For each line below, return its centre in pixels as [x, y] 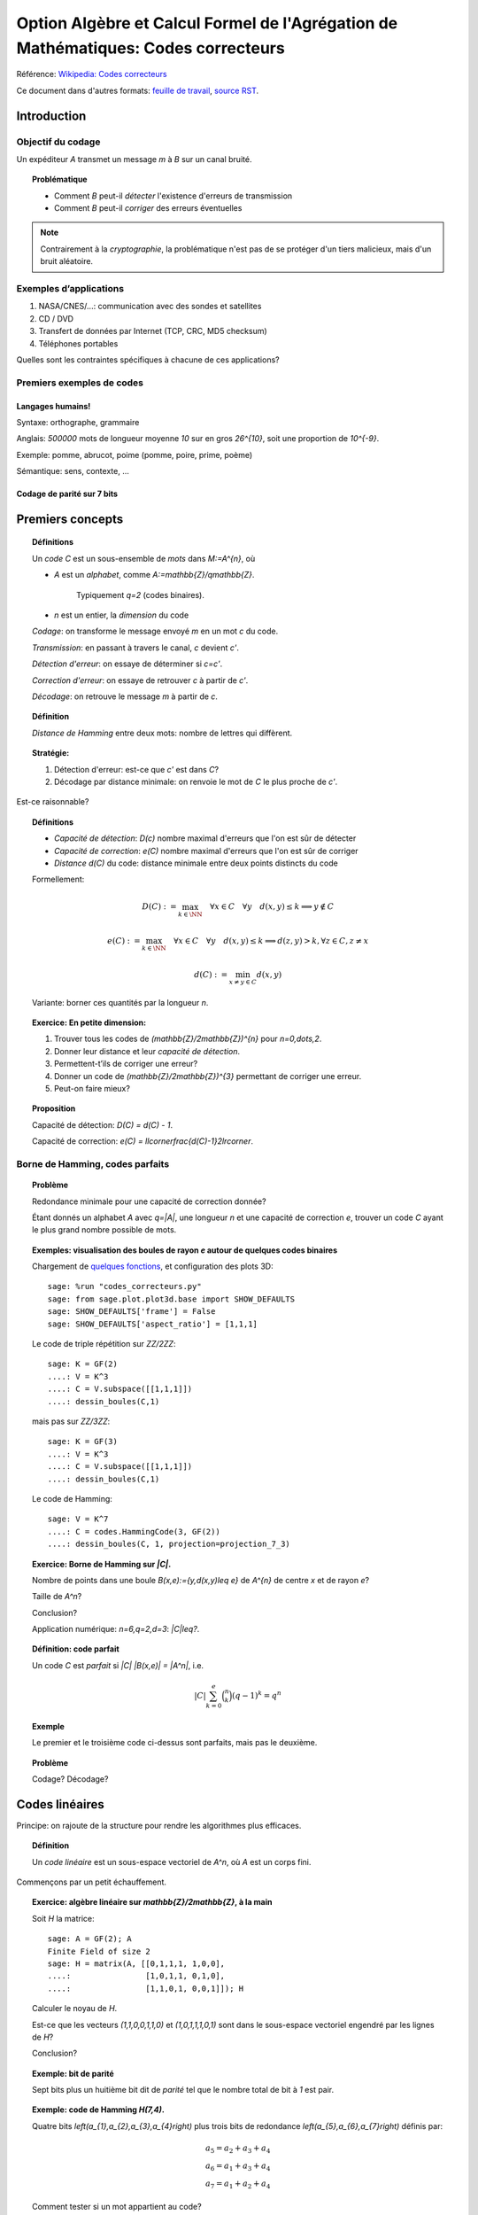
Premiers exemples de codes [80, 383]
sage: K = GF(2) [83, 1364]
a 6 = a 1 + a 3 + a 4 [238, 2166]
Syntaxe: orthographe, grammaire [78, 422]
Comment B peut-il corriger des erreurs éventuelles [148, 208]
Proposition [54, 1108]
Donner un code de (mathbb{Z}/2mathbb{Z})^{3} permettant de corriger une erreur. [208, 1076]
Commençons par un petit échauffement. [92, 1882]
